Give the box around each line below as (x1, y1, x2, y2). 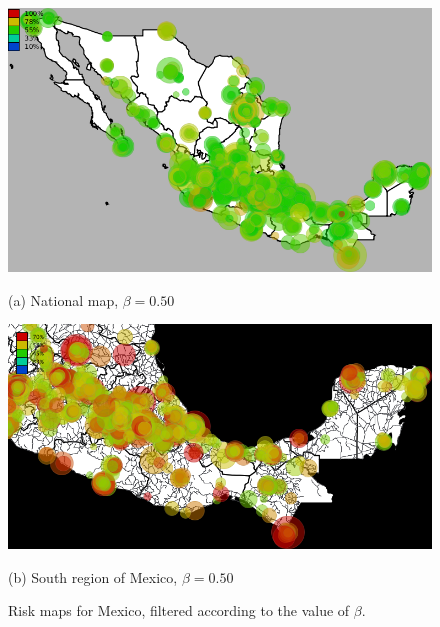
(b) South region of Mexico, (8, 566, 178, 587)
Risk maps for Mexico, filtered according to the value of (8, 600, 350, 621)
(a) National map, (8, 289, 119, 310)
